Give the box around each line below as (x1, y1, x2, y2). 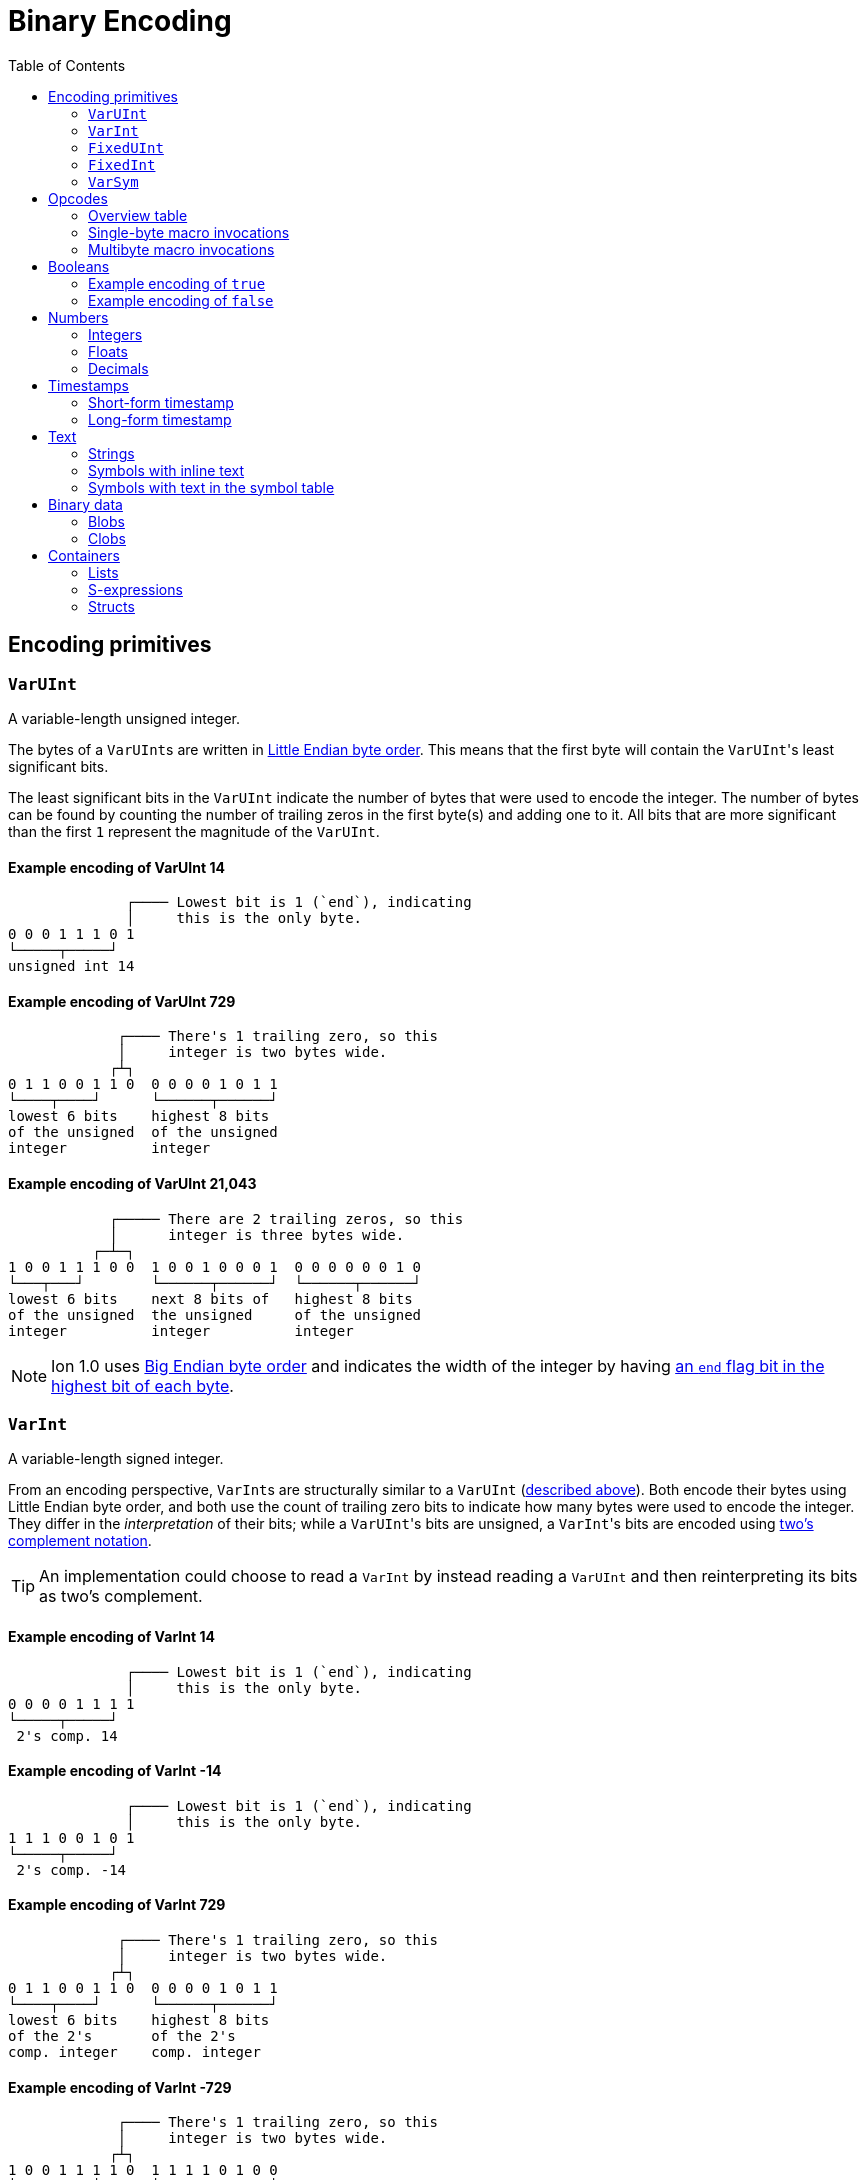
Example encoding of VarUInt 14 (8, 858, 225, 876)
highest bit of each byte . (51, 1375, 234, 1396)
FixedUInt (88, 139, 164, 156)
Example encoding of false (88, 291, 274, 309)
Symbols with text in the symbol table (88, 478, 335, 496)
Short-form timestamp (88, 393, 234, 411)
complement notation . (8, 1532, 152, 1550)
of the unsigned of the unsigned (8, 1124, 278, 1141)
